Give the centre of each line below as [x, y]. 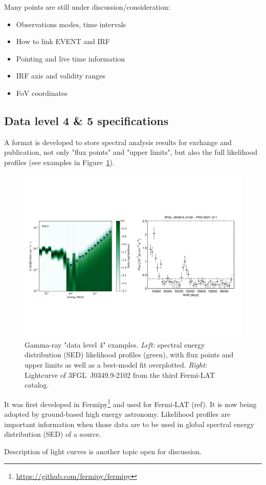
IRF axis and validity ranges [61, 76]
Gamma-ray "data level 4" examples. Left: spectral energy [115, 344]
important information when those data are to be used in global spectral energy [129, 424]
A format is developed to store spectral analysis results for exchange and [118, 142]
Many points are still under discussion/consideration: [87, 7]
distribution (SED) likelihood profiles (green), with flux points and [129, 355]
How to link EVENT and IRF [63, 41]
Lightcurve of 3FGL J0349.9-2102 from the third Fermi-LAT [120, 375]
